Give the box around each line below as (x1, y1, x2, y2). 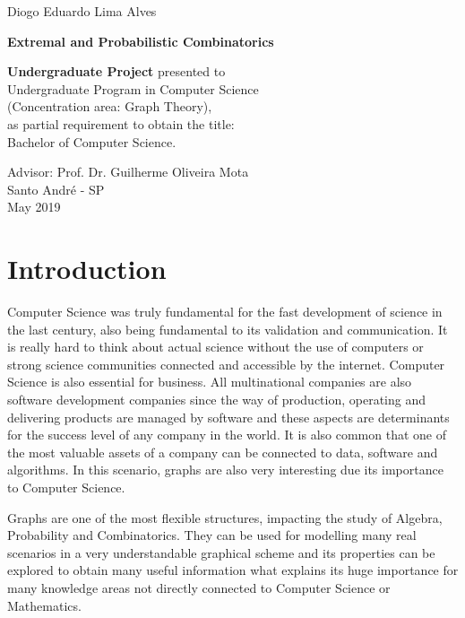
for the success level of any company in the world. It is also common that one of (7, 425, 447, 444)
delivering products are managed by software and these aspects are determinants (7, 407, 450, 426)
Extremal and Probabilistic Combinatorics (7, 31, 274, 50)
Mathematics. (7, 596, 82, 614)
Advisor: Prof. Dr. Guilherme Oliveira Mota (7, 162, 249, 181)
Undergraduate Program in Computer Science (7, 79, 259, 98)
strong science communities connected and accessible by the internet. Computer (7, 354, 445, 373)
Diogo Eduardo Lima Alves (7, 2, 157, 20)
